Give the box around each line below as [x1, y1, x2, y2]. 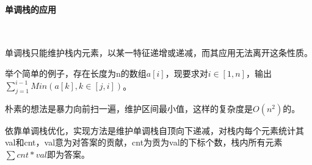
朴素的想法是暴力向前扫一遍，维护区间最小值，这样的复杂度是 [5, 102, 253, 114]
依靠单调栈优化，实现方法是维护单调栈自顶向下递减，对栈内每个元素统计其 [5, 124, 304, 136]
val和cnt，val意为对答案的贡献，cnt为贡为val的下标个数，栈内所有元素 [5, 136, 283, 149]
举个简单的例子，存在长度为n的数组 [5, 66, 147, 79]
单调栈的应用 [5, 2, 56, 15]
